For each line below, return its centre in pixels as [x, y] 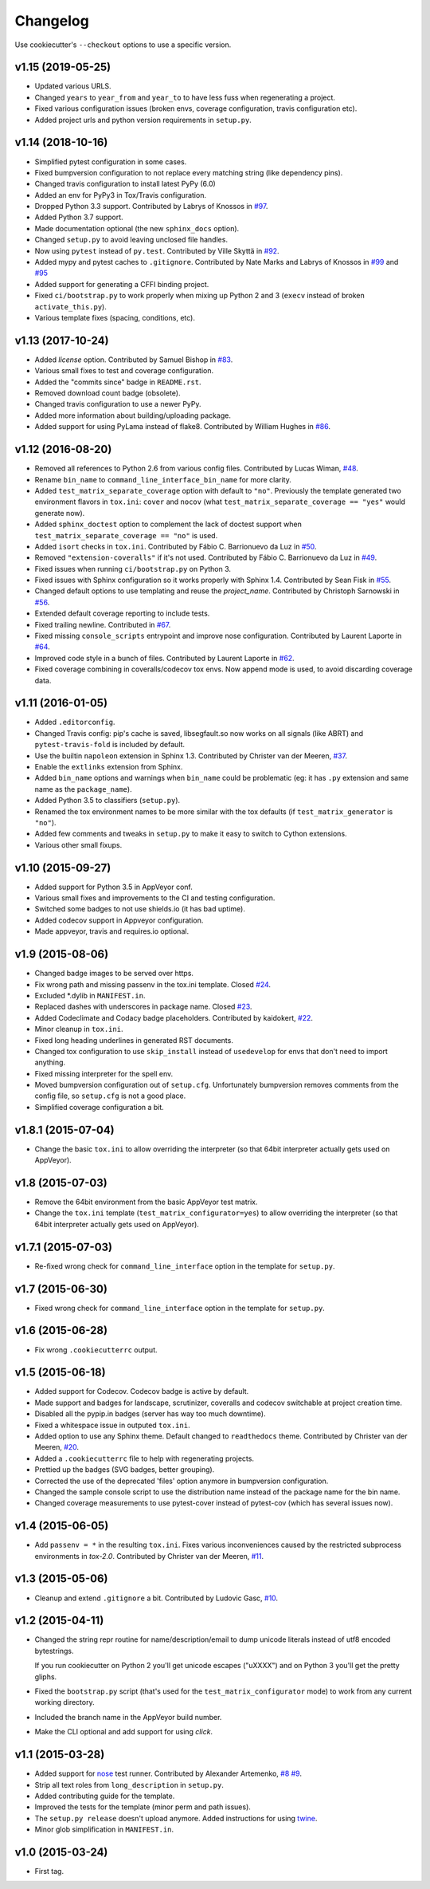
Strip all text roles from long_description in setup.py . [129, 1785]
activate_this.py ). [70, 306]
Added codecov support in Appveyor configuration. [119, 920]
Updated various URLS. [73, 86]
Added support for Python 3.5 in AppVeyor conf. [113, 887]
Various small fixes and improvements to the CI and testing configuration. [155, 898]
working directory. [64, 1702]
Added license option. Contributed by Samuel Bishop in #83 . [134, 360]
